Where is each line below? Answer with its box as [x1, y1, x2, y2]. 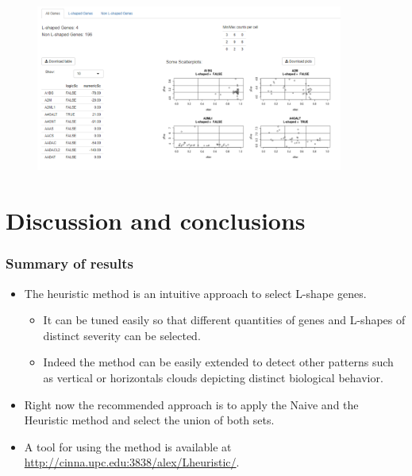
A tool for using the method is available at [24, 438, 232, 455]
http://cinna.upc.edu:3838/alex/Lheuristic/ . [24, 454, 240, 470]
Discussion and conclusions [6, 204, 306, 237]
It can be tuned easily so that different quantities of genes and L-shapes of [43, 312, 406, 328]
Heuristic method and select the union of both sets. [24, 412, 275, 428]
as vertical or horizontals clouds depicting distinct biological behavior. [43, 370, 383, 385]
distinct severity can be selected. [43, 327, 201, 343]
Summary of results [6, 253, 133, 273]
